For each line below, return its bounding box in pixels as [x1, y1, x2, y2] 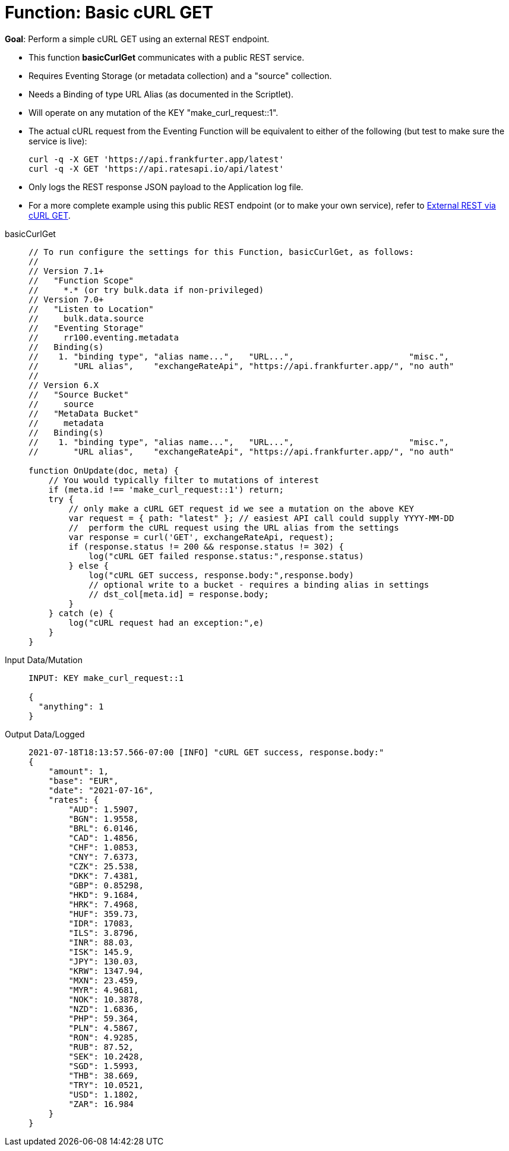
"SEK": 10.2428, [68, 1051, 144, 1061]
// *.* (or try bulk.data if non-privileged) [29, 285, 264, 295]
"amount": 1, [48, 766, 109, 776]
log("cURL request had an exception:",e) [68, 617, 264, 627]
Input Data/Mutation [5, 654, 83, 665]
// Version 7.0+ [29, 294, 104, 304]
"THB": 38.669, [68, 1070, 139, 1080]
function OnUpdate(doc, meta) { [29, 465, 179, 475]
